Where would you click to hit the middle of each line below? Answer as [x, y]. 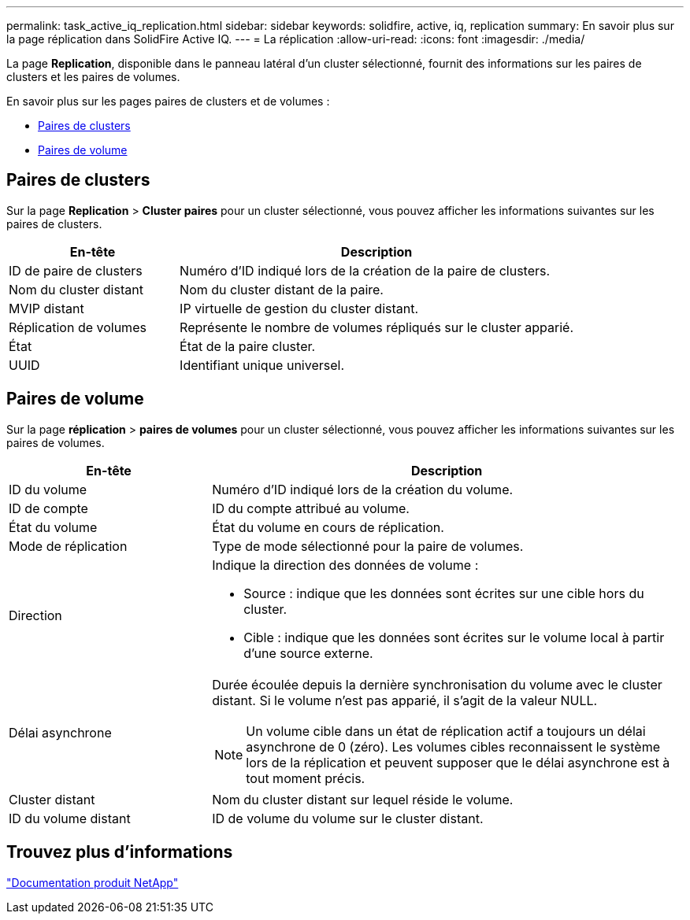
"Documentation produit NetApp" [93, 882]
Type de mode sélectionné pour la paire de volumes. [368, 546]
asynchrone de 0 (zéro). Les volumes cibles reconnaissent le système [453, 746]
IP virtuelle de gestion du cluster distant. [299, 308]
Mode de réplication [68, 546]
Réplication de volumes [78, 327]
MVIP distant [46, 308]
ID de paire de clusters [76, 270]
